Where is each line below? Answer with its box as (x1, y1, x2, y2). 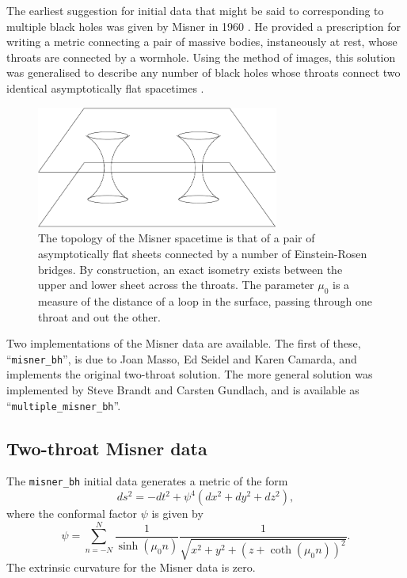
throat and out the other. (38, 308, 161, 325)
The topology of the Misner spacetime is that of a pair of (38, 230, 315, 246)
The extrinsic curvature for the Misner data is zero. (6, 559, 256, 576)
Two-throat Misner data (6, 435, 207, 460)
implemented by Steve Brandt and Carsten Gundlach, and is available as (6, 381, 359, 397)
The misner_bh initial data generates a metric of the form (6, 473, 288, 489)
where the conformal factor (6, 505, 138, 522)
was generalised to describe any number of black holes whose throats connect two (6, 64, 401, 81)
